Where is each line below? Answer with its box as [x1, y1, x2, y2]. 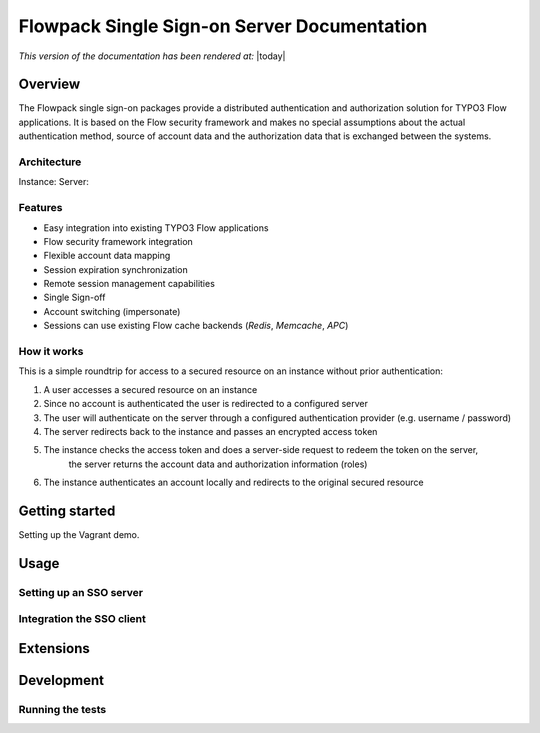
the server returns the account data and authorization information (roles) [68, 458, 368, 470]
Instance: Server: [18, 176, 90, 188]
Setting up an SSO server [18, 585, 144, 599]
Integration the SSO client [18, 612, 147, 626]
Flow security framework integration [43, 235, 194, 247]
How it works [18, 345, 84, 359]
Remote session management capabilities [43, 278, 215, 290]
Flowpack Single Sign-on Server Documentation [18, 15, 428, 37]
